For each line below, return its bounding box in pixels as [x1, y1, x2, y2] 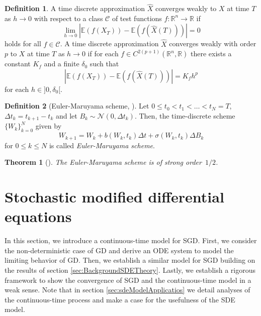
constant [5, 58, 31, 69]
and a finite [44, 58, 79, 69]
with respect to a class [34, 13, 103, 23]
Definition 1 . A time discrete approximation [5, 3, 145, 14]
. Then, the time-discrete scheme [134, 111, 235, 121]
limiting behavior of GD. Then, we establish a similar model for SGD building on [5, 255, 255, 265]
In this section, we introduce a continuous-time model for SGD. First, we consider [5, 235, 257, 246]
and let [55, 111, 77, 121]
